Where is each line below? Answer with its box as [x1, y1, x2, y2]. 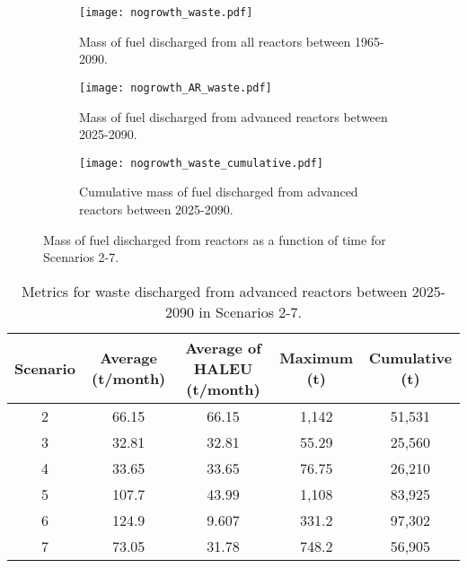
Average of [185, 336, 261, 358]
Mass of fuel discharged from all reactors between [79, 31, 351, 50]
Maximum [279, 347, 353, 369]
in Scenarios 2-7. [198, 301, 303, 322]
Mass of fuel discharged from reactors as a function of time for [43, 230, 386, 249]
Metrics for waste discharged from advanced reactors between [21, 280, 408, 301]
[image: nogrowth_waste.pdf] [79, 6, 253, 19]
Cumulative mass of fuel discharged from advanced [79, 182, 358, 201]
